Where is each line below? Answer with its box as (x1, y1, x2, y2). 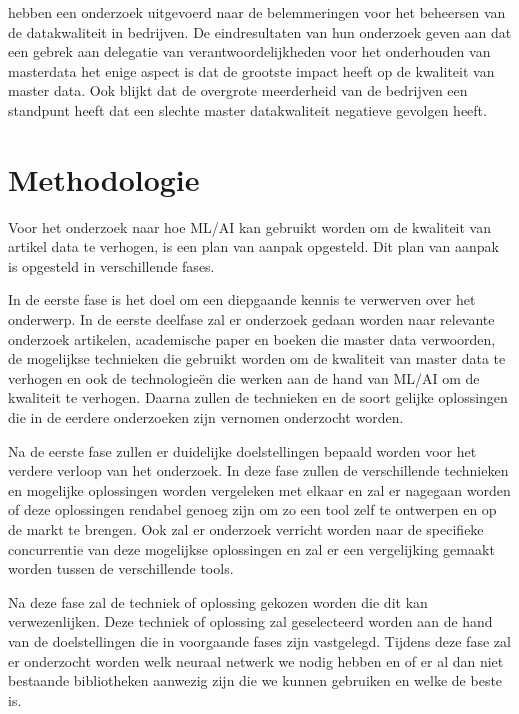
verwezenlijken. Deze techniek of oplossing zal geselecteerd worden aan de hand (8, 611, 493, 632)
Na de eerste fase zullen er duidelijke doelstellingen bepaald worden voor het (8, 440, 477, 461)
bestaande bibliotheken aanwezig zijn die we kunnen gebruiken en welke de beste (8, 670, 503, 691)
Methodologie (8, 158, 200, 199)
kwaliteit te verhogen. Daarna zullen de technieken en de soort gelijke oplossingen (8, 387, 508, 408)
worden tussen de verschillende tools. (8, 558, 234, 579)
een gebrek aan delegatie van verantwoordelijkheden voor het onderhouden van (8, 41, 491, 62)
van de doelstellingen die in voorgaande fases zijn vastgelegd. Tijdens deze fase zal (8, 630, 511, 651)
